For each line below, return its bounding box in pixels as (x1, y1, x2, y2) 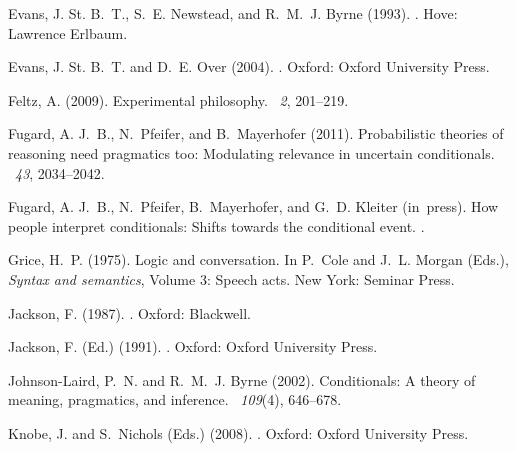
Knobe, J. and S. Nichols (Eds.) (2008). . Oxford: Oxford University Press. (8, 422, 469, 443)
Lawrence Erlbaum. (8, 22, 128, 43)
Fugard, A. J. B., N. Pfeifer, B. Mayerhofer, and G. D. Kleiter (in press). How (8, 196, 499, 217)
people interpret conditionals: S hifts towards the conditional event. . (8, 215, 425, 236)
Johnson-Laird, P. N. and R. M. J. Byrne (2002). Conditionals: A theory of (8, 369, 476, 390)
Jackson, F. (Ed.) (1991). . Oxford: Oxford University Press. (8, 336, 378, 357)
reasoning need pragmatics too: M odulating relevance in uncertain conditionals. (8, 142, 495, 163)
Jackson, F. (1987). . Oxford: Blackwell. (8, 302, 251, 323)
